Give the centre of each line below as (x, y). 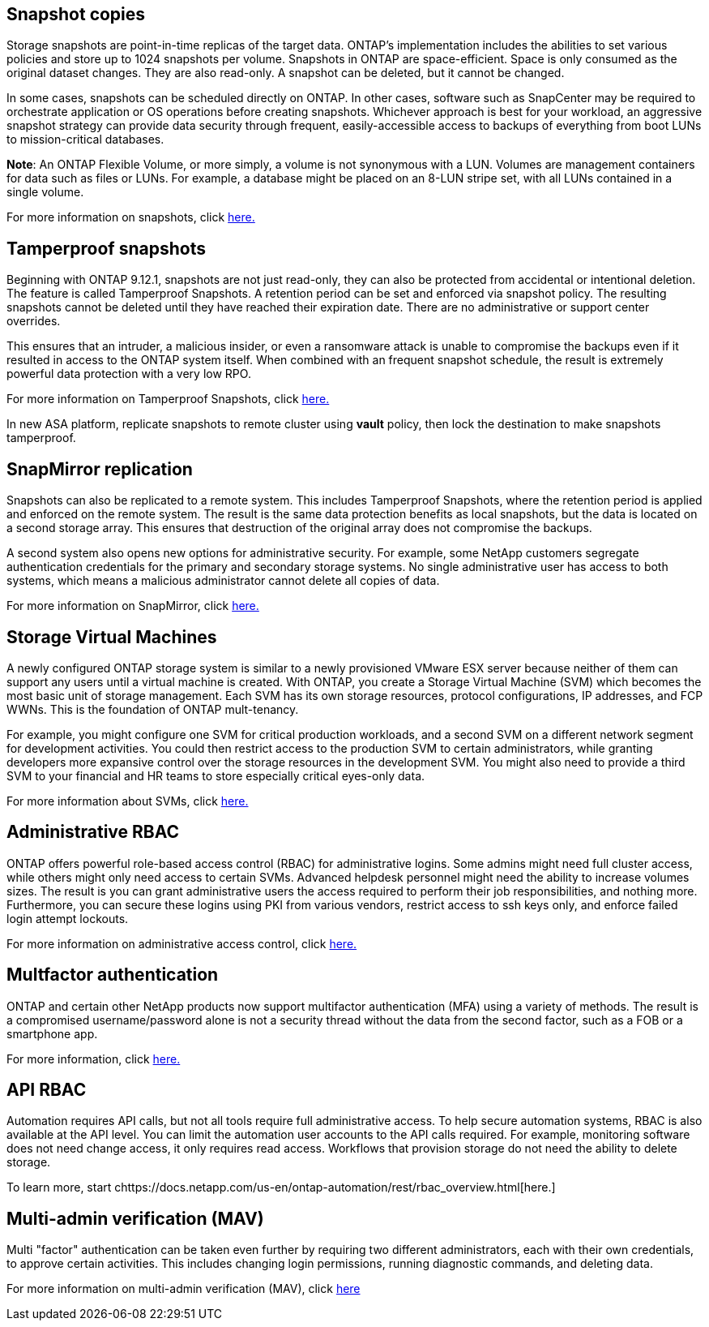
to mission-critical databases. (85, 140)
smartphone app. (52, 1033)
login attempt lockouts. (68, 918)
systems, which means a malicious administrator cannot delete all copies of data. (223, 581)
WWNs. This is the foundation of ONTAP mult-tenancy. (153, 709)
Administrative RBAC (93, 832)
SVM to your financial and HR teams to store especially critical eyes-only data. (216, 775)
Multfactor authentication (113, 975)
